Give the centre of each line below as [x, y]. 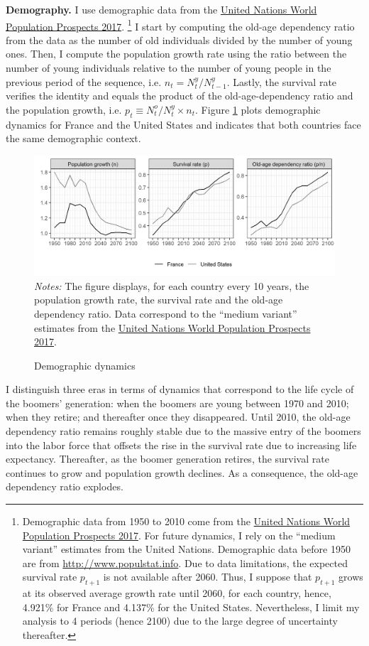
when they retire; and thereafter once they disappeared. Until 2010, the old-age [178, 417]
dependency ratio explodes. [65, 486]
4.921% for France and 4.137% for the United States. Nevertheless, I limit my [191, 607]
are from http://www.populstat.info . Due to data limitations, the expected [185, 562]
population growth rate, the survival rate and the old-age [159, 300]
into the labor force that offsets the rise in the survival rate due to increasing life [181, 445]
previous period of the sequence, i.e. [84, 81]
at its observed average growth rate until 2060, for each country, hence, [177, 593]
